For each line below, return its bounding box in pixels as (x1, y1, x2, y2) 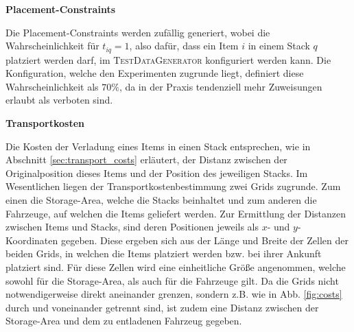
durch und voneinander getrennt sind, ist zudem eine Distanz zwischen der (5, 300, 319, 314)
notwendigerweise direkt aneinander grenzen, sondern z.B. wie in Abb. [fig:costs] (5, 287, 342, 301)
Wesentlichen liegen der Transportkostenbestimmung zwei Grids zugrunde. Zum (5, 179, 341, 193)
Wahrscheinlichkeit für (5, 38, 99, 53)
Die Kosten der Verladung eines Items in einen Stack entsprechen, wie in (5, 139, 311, 153)
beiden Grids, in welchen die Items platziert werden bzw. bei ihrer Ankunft (5, 246, 322, 261)
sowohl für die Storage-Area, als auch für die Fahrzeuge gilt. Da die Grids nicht (5, 273, 339, 287)
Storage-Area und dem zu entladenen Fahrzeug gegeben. (5, 313, 242, 328)
